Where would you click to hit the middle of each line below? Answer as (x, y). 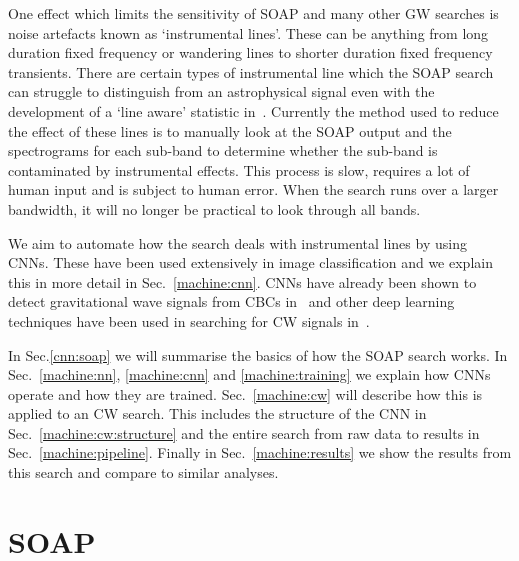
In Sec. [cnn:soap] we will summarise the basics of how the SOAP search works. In (258, 354)
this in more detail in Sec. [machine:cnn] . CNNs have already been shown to (242, 281)
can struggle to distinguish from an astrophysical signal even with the (221, 91)
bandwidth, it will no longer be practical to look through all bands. (214, 208)
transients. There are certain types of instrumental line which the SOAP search (251, 71)
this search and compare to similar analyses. (143, 472)
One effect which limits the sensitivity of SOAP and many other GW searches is (253, 13)
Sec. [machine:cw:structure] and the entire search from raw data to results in (244, 432)
